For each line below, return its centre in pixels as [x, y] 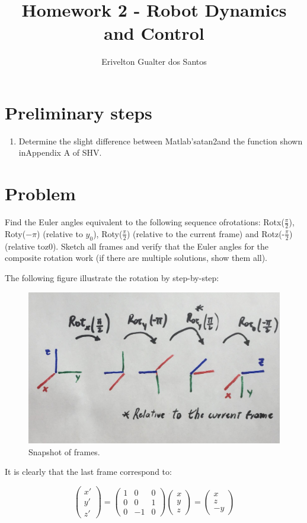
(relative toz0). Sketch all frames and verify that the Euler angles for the [137, 246]
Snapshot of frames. [64, 451]
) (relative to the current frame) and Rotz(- [206, 233]
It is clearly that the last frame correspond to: [88, 472]
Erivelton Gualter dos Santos [154, 62]
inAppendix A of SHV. [60, 152]
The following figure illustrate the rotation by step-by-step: [112, 277]
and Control [154, 33]
